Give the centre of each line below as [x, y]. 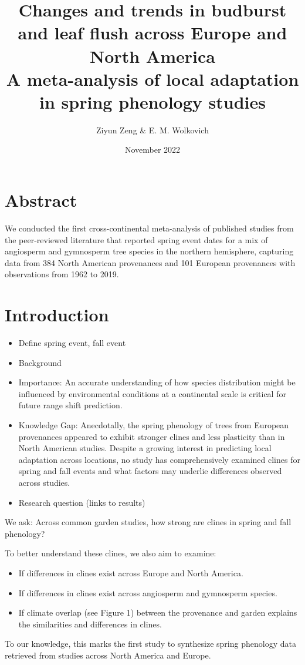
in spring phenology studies [152, 101]
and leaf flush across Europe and [152, 33]
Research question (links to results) [82, 502]
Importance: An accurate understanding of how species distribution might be [157, 382]
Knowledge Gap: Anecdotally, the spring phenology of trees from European [154, 425]
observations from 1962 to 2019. [62, 274]
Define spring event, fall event [72, 343]
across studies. [44, 483]
